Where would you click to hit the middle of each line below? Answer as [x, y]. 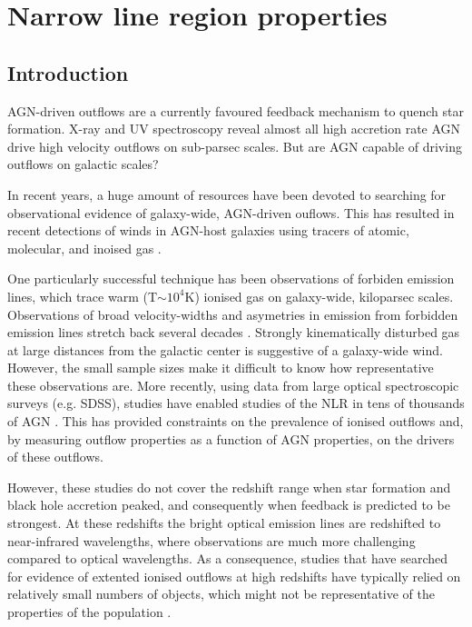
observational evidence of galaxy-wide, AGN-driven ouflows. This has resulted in [231, 212]
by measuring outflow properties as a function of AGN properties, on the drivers [231, 438]
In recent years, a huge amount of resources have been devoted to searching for [227, 194]
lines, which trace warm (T [83, 296]
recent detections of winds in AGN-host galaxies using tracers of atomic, [208, 230]
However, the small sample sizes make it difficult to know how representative [221, 368]
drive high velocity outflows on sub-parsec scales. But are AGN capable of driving [235, 146]
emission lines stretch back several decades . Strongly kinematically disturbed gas [234, 332]
